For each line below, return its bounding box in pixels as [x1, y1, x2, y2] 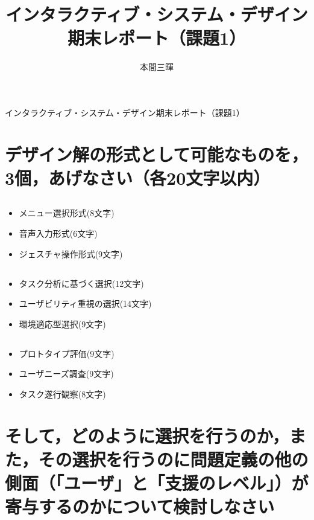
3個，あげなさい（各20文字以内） [5, 165, 271, 190]
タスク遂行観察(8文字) [19, 387, 106, 400]
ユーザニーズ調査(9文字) [19, 367, 114, 380]
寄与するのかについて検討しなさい [5, 494, 275, 519]
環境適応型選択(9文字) [19, 317, 106, 330]
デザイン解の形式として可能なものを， [5, 141, 309, 166]
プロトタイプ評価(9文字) [19, 347, 115, 359]
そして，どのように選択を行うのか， [5, 423, 289, 448]
